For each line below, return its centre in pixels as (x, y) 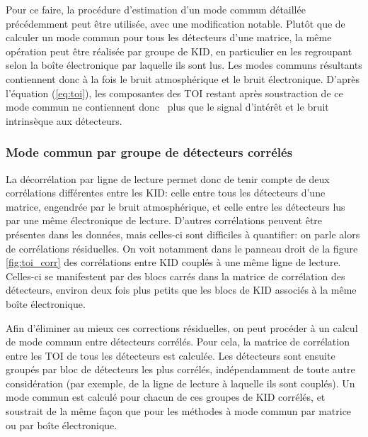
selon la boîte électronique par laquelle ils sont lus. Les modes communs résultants (184, 65)
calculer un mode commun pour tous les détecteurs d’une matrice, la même (169, 37)
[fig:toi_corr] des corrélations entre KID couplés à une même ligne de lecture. (173, 262)
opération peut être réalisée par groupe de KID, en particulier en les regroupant (179, 51)
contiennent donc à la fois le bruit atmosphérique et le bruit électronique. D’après (183, 78)
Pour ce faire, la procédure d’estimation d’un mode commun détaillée (156, 9)
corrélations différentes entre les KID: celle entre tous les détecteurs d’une (166, 193)
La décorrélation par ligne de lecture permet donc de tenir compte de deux (168, 178)
